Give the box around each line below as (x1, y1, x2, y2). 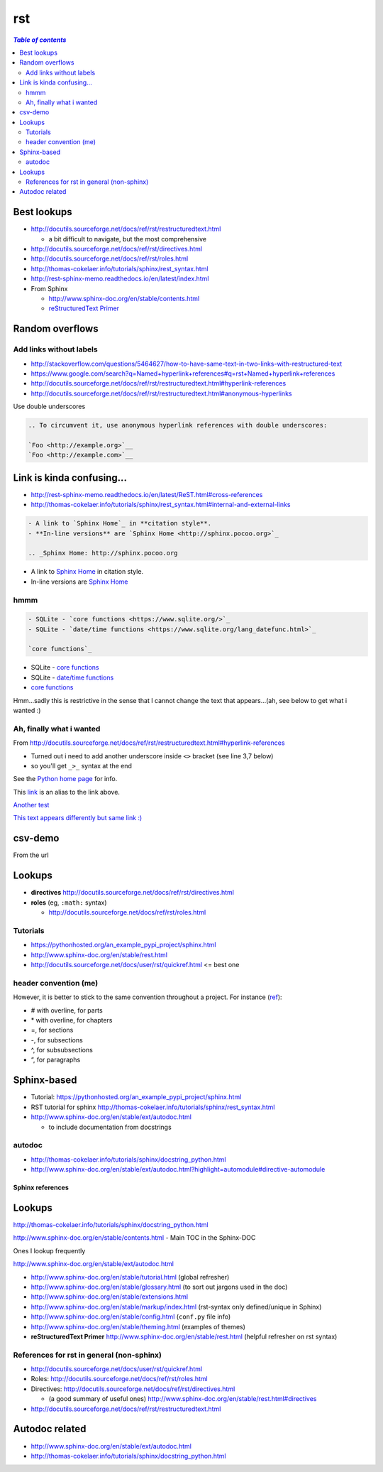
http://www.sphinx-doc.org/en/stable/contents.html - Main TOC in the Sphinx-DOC (13, 1233, 256, 1242)
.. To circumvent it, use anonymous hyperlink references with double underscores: (28, 421, 328, 430)
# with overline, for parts (30, 1005, 103, 1015)
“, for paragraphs (30, 1055, 81, 1064)
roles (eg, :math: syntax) (30, 898, 107, 907)
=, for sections (30, 1026, 74, 1035)
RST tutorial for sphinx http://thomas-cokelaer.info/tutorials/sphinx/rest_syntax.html (30, 1103, 275, 1111)
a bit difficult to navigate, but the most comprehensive (48, 234, 207, 243)
